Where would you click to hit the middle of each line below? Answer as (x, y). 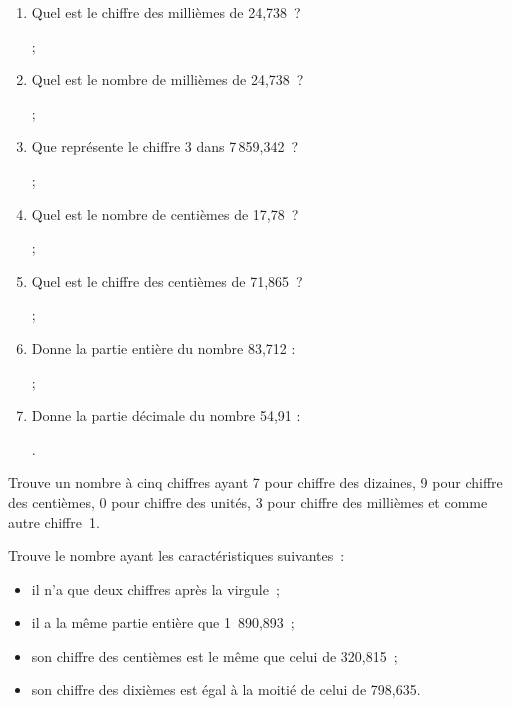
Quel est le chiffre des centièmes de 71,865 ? (167, 280)
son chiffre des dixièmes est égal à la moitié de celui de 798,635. (226, 689)
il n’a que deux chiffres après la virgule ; (155, 588)
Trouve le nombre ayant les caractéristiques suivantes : (176, 555)
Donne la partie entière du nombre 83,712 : (163, 347)
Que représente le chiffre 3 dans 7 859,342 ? (165, 146)
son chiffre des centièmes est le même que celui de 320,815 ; (214, 655)
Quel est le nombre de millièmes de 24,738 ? (167, 79)
